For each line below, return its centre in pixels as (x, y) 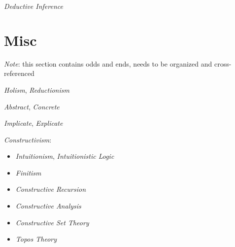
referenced (19, 73)
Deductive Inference (34, 6)
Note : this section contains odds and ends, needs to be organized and (108, 63)
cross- (223, 63)
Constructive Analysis (48, 206)
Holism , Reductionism (37, 89)
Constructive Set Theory (52, 222)
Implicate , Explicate (34, 123)
